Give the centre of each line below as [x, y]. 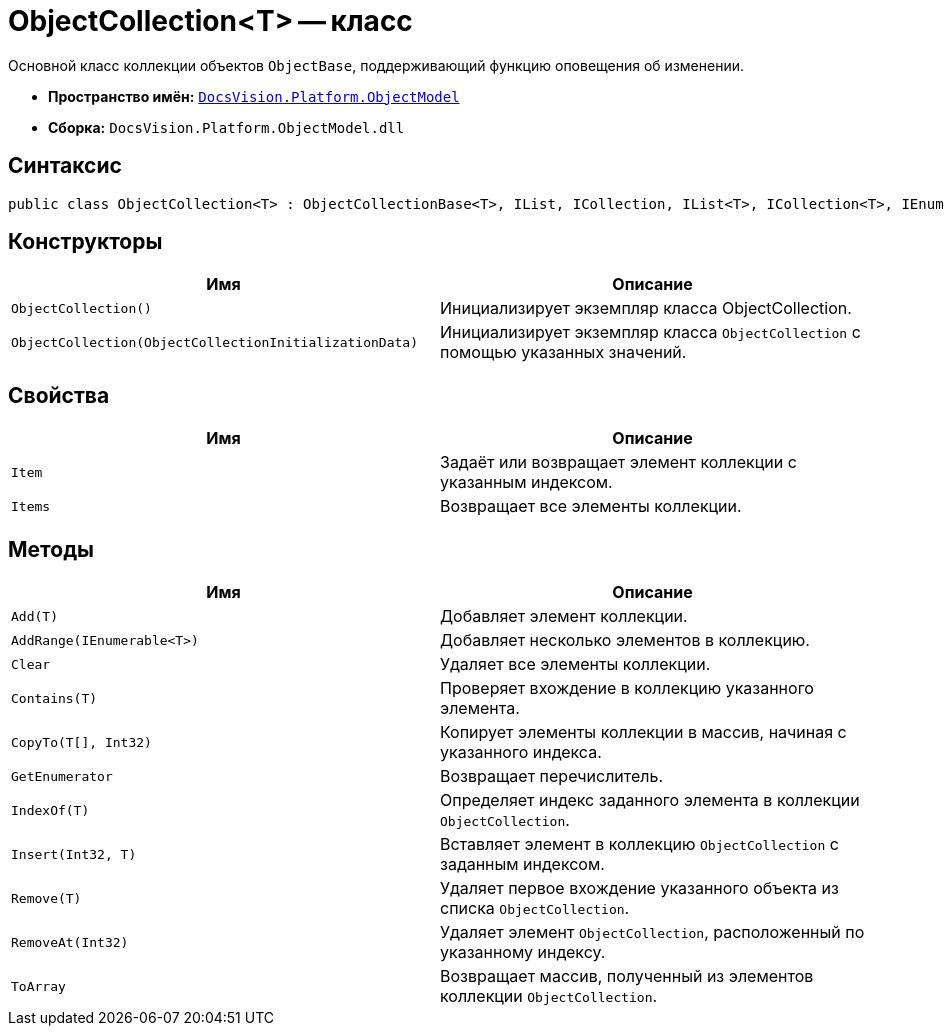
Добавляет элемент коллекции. [564, 616]
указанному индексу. [523, 952]
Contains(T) [54, 698]
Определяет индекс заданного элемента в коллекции [650, 800]
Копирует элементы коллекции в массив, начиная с [643, 732]
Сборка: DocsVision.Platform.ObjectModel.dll [226, 127]
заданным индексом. [522, 864]
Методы [51, 549]
